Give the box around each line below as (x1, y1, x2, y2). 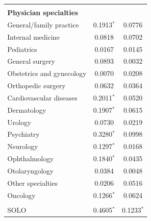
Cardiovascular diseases (7, 92, 77, 102)
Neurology (7, 141, 38, 151)
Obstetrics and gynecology (7, 68, 87, 78)
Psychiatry (7, 129, 40, 139)
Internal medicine (7, 31, 60, 42)
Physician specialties (7, 7, 78, 17)
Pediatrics (7, 44, 37, 54)
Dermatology (7, 104, 46, 115)
